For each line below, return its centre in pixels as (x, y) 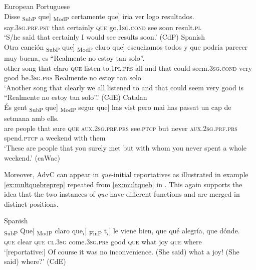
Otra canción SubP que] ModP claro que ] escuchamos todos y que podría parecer (126, 47)
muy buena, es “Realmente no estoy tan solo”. (74, 58)
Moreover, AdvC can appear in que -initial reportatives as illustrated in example (126, 174)
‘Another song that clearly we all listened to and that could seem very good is (124, 87)
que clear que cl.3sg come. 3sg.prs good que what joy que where (103, 242)
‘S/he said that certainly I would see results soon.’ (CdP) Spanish (104, 37)
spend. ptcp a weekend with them (55, 138)
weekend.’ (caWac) (32, 157)
